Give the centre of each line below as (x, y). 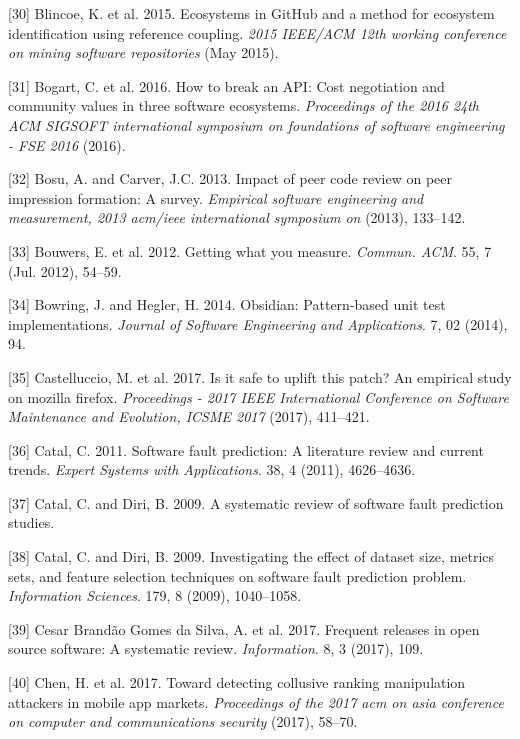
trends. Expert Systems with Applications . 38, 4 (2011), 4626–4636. (212, 469)
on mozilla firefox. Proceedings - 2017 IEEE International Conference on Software (258, 396)
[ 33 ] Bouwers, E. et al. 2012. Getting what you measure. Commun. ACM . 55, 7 (250, 250)
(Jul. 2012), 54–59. (65, 270)
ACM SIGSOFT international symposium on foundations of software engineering (256, 124)
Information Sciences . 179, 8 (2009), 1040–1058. (155, 595)
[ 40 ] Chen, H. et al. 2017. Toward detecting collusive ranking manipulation (237, 682)
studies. (31, 522)
